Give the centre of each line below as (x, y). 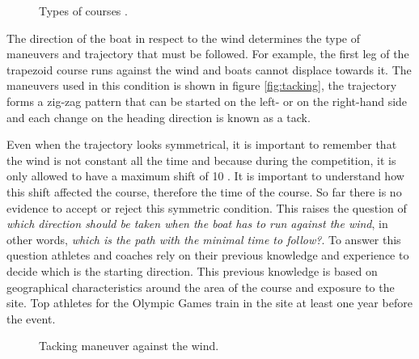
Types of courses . (83, 11)
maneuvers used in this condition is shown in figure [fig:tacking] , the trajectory (202, 85)
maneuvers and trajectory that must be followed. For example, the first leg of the (208, 54)
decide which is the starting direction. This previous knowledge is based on (192, 270)
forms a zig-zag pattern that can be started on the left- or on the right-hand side (207, 101)
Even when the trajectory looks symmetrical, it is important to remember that (202, 144)
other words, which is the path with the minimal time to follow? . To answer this (204, 239)
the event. (31, 318)
